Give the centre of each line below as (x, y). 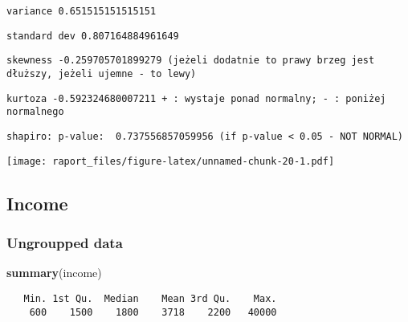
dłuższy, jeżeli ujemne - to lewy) (102, 73)
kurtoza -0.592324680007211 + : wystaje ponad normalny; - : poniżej (196, 98)
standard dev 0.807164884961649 (93, 36)
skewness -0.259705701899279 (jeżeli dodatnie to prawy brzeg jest (191, 61)
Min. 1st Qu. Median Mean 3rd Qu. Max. (150, 298)
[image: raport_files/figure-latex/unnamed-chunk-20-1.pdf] (171, 161)
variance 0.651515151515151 (82, 11)
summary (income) (54, 273)
